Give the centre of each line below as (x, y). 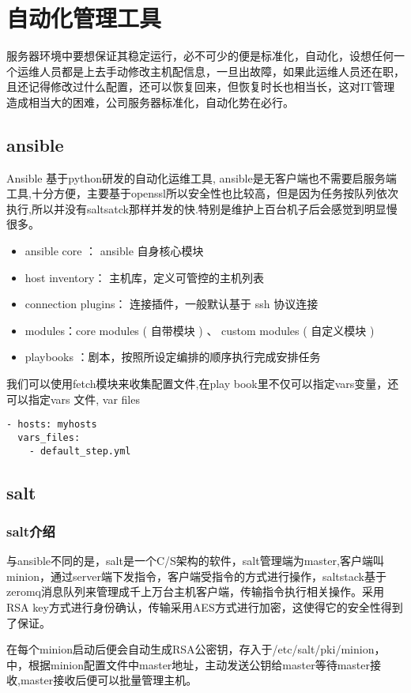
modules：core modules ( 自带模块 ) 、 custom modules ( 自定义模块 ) (200, 330)
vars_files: (49, 437)
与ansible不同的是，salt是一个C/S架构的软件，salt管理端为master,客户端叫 (195, 561)
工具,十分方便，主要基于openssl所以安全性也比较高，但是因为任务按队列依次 (202, 193)
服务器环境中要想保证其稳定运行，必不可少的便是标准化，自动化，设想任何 (200, 56)
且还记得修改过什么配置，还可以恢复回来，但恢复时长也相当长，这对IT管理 (201, 87)
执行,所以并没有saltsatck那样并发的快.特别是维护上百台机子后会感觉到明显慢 (202, 208)
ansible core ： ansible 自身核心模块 (114, 251)
